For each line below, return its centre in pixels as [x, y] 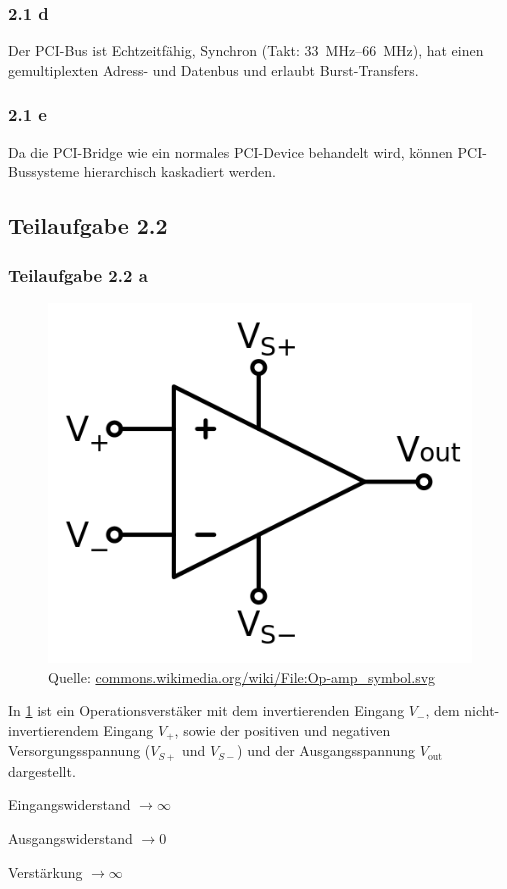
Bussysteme [44, 171]
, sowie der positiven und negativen [282, 729]
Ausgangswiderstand [70, 838]
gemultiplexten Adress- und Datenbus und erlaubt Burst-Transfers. [213, 69]
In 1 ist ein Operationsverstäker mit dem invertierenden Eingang [206, 710]
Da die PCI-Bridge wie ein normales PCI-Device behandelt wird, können [230, 151]
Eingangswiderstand [69, 804]
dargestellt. [42, 770]
